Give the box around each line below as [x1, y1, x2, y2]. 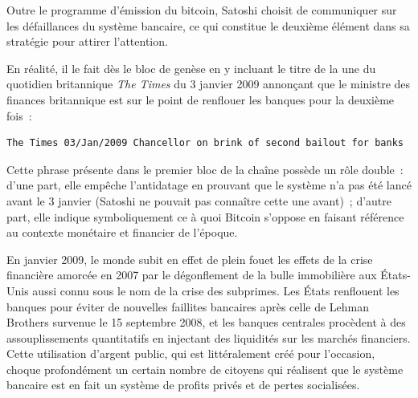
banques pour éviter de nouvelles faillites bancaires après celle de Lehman [6, 298, 370, 315]
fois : [6, 107, 32, 124]
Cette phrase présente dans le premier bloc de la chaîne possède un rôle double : [6, 160, 404, 177]
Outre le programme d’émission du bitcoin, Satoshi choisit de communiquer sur [6, 2, 397, 18]
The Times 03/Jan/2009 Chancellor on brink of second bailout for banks [6, 137, 404, 149]
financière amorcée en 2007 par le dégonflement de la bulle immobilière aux [6, 266, 377, 283]
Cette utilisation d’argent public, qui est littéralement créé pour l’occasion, [6, 345, 375, 362]
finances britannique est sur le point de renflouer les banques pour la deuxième [6, 91, 395, 108]
